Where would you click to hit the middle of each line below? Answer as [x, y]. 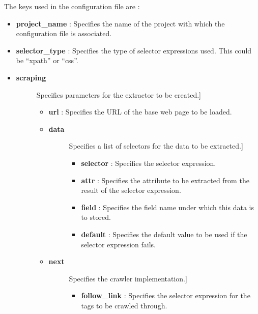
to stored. [96, 217]
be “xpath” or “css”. [47, 60]
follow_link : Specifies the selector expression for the [166, 295]
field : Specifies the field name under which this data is [167, 207]
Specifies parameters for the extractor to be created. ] [119, 94]
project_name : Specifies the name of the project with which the [120, 23]
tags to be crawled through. [124, 305]
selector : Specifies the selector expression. [149, 163]
